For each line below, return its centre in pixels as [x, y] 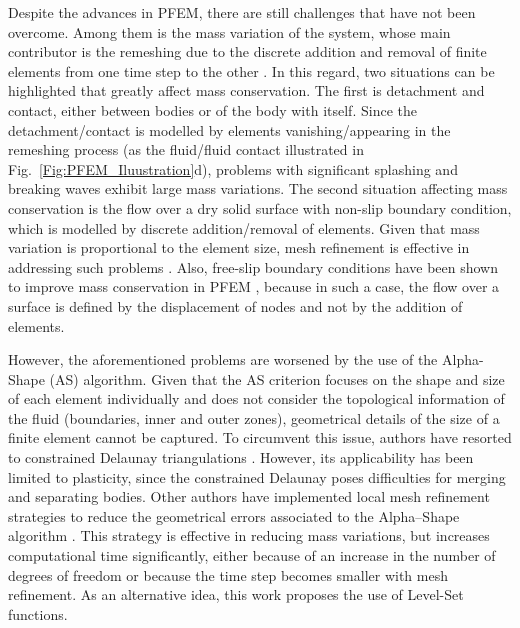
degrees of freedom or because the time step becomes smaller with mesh [228, 574]
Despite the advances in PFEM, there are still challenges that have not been [242, 12]
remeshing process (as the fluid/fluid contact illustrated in [186, 149]
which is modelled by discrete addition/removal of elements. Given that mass [244, 227]
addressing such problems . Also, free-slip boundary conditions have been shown [253, 266]
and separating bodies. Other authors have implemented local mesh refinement [249, 496]
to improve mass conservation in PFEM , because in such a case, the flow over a [254, 286]
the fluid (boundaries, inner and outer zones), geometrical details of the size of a [254, 417]
